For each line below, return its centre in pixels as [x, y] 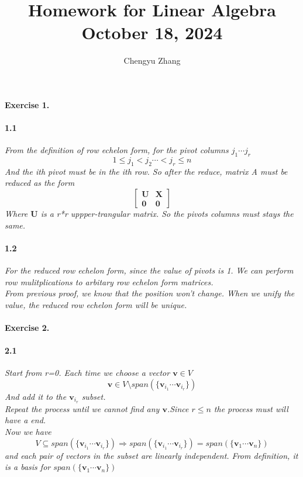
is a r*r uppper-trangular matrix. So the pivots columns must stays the [167, 214]
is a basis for [28, 467]
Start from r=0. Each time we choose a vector [87, 373]
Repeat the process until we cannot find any [82, 408]
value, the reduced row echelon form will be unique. [96, 304]
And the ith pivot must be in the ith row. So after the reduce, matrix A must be [146, 171]
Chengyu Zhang [152, 61]
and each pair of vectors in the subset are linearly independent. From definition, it [151, 455]
